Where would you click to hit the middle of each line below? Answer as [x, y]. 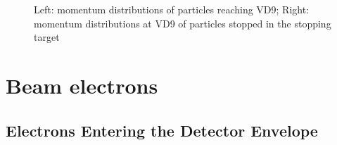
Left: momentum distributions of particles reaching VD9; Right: [172, 9]
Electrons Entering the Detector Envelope [162, 130]
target [47, 37]
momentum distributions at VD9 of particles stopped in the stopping [183, 23]
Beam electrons [82, 85]
